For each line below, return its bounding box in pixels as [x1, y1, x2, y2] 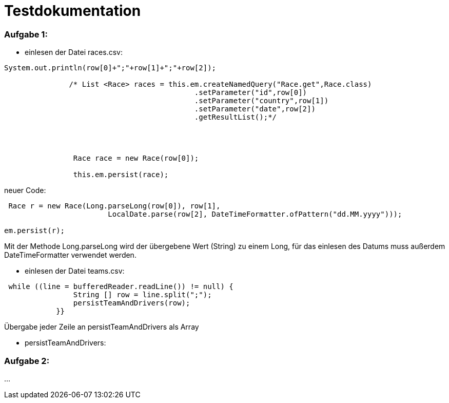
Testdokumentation [4, 2, 141, 20]
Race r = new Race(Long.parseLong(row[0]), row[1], [8, 202, 221, 210]
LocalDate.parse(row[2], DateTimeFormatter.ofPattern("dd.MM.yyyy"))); [108, 210, 402, 219]
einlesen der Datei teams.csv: [25, 266, 125, 276]
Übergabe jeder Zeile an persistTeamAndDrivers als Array [4, 322, 199, 332]
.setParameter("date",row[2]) [194, 105, 316, 113]
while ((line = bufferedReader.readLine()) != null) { [8, 282, 233, 291]
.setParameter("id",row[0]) [194, 88, 307, 97]
